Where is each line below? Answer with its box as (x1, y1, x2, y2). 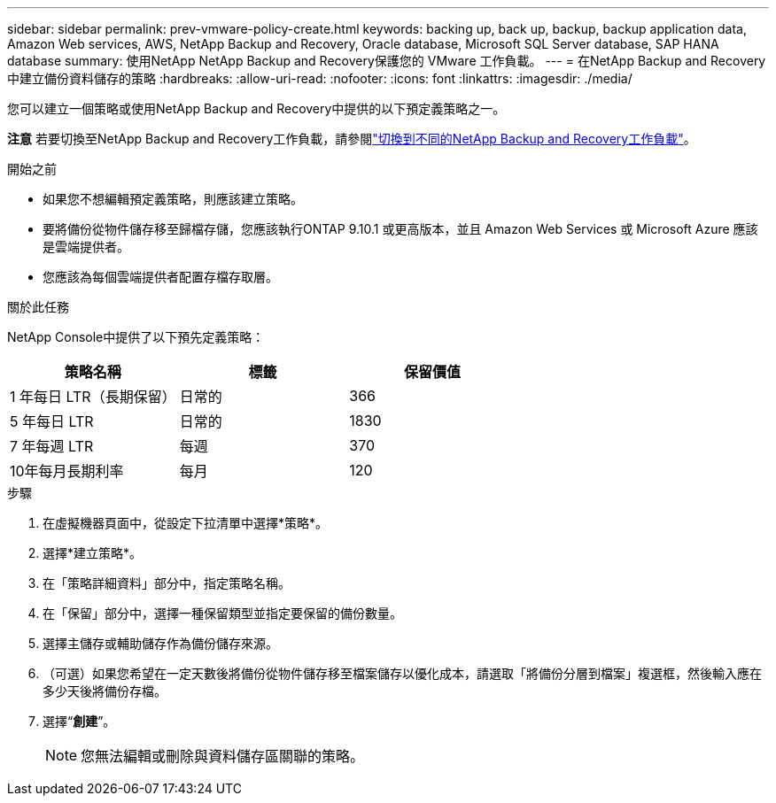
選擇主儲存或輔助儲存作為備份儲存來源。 (43, 636, 278, 651)
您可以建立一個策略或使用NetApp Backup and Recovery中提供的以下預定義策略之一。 (7, 101, 506, 116)
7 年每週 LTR (10, 437, 94, 455)
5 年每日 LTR (10, 413, 94, 430)
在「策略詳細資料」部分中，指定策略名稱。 (43, 575, 291, 591)
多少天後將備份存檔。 (43, 683, 167, 699)
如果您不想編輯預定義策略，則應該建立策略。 (43, 191, 303, 206)
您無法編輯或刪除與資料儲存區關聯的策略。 (81, 747, 365, 765)
